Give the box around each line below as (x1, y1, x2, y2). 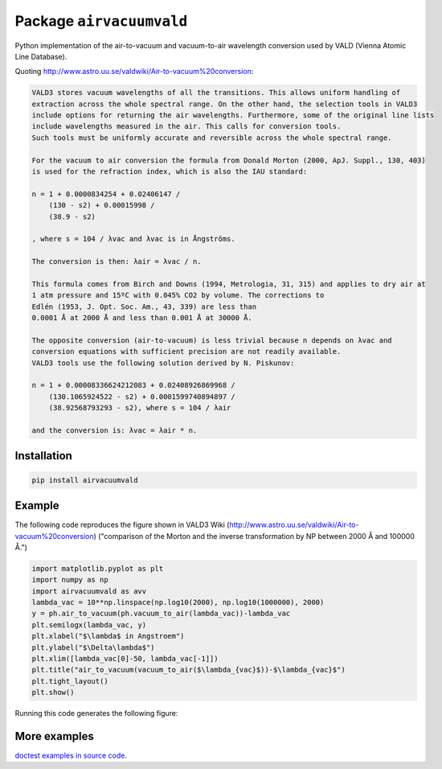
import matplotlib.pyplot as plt (31, 564, 164, 573)
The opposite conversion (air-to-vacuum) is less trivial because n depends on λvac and (31, 335, 393, 345)
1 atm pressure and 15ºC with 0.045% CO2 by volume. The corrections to (31, 290, 325, 300)
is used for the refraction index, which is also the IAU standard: (31, 167, 308, 176)
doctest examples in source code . (14, 750, 128, 760)
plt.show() (31, 688, 75, 697)
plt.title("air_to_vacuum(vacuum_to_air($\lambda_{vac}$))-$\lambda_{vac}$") (31, 665, 346, 675)
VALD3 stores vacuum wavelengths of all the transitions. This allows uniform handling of (31, 88, 401, 97)
